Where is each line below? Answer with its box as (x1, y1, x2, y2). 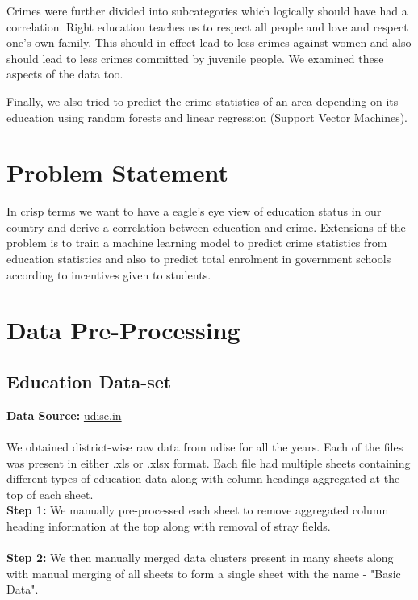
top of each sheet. (6, 485, 94, 502)
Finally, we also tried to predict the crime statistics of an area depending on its (6, 92, 399, 109)
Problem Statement (6, 156, 228, 189)
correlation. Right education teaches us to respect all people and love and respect (6, 18, 408, 35)
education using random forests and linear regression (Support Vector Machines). (6, 108, 408, 125)
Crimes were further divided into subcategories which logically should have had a (6, 2, 408, 19)
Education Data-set (6, 369, 172, 394)
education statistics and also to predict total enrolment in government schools (6, 250, 391, 267)
